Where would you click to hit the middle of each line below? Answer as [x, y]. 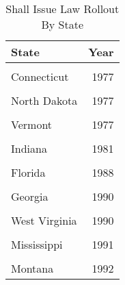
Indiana [29, 148]
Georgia [30, 196]
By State [62, 24]
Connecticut [40, 76]
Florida [28, 172]
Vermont [32, 124]
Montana [32, 268]
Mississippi [37, 244]
